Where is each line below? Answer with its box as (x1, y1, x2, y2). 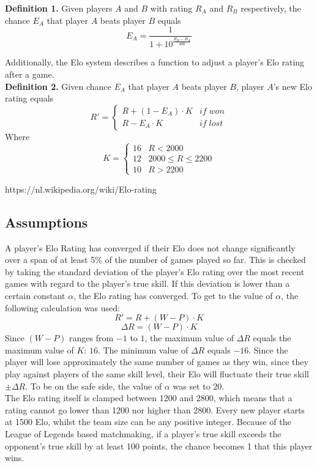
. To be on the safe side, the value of (25, 379, 162, 392)
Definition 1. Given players (5, 2, 113, 14)
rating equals (5, 92, 54, 105)
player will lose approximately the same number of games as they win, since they (5, 355, 308, 368)
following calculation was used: (5, 301, 120, 314)
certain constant (5, 289, 65, 302)
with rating (150, 2, 193, 14)
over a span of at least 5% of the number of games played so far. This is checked (5, 253, 306, 266)
